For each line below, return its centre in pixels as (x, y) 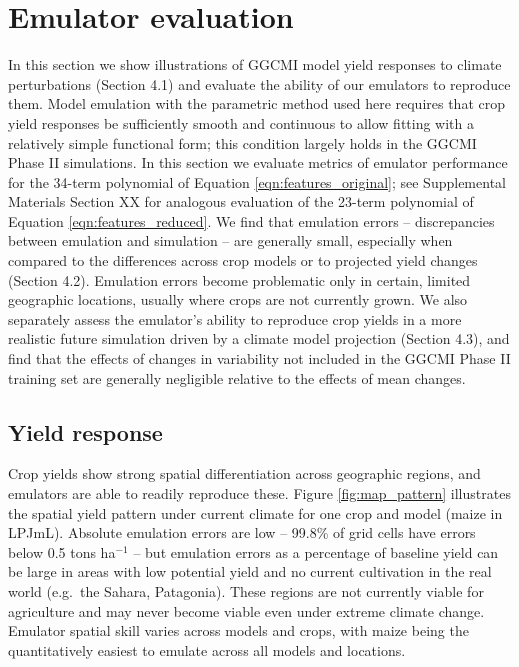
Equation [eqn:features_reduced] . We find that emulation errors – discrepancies (251, 220)
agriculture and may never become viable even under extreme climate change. (246, 610)
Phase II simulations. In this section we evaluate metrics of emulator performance (258, 162)
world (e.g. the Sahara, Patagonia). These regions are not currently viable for (246, 590)
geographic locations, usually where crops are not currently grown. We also (238, 299)
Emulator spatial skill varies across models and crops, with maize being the (238, 630)
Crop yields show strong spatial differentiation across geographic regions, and (244, 473)
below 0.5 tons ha (62, 551)
